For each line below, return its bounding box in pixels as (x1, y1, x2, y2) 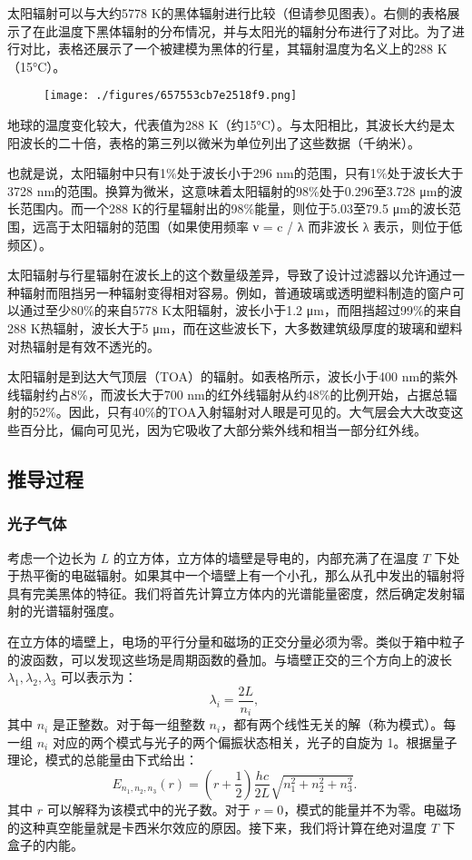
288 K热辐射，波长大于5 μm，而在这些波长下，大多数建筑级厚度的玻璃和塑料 (7, 318, 463, 337)
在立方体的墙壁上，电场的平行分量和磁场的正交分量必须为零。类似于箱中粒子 (7, 631, 465, 650)
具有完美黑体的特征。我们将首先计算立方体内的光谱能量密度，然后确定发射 (7, 583, 452, 602)
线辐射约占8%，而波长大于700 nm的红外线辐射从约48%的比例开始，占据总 (7, 384, 445, 403)
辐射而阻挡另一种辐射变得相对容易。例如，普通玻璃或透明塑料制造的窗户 (19, 282, 452, 301)
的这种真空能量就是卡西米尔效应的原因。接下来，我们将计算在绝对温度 (7, 817, 427, 836)
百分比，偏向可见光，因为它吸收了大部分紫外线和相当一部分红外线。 (19, 420, 427, 439)
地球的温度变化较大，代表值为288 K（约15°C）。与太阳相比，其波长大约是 (7, 115, 442, 134)
